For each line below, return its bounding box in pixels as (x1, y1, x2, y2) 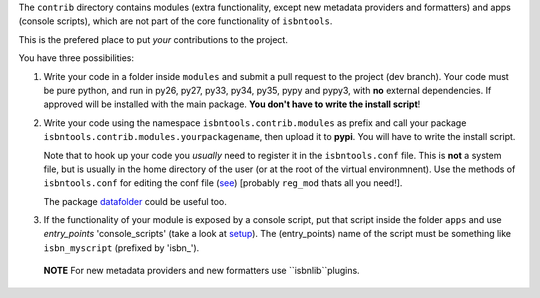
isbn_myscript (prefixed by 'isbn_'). (43, 241, 200, 254)
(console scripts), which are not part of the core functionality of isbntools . (18, 15, 333, 27)
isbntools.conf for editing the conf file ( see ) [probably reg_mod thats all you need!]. (43, 177, 403, 189)
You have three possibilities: (18, 52, 135, 64)
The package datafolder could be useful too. (43, 195, 227, 207)
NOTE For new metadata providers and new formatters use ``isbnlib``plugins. (43, 265, 360, 277)
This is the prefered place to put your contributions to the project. (18, 33, 289, 45)
